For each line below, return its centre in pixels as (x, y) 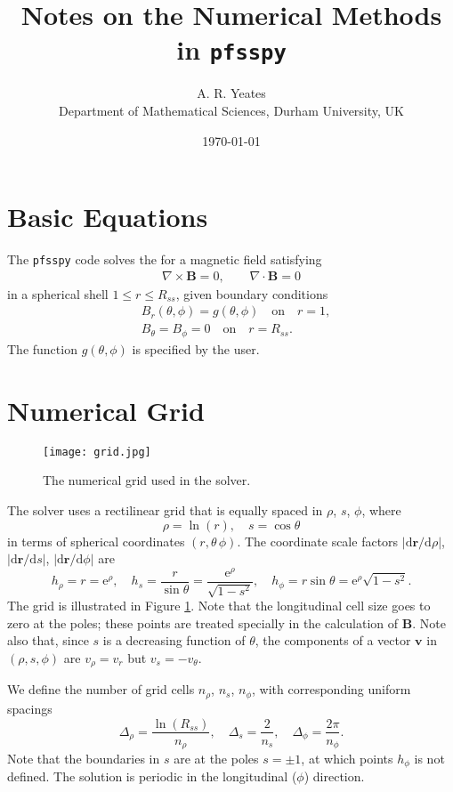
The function (42, 348)
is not (429, 759)
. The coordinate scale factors (318, 541)
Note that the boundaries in (84, 759)
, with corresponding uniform (332, 689)
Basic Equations (108, 217)
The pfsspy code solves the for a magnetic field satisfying (165, 259)
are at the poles (216, 759)
